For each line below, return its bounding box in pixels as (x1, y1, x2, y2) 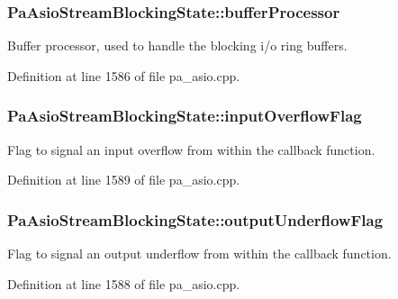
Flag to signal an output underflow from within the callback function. (7, 244, 392, 263)
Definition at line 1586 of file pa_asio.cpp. (7, 66, 240, 85)
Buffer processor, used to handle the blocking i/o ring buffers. (7, 36, 348, 55)
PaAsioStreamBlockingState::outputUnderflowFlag (7, 208, 384, 231)
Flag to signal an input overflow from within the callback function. (7, 140, 375, 159)
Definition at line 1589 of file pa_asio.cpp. (7, 170, 240, 189)
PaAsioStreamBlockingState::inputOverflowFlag (7, 104, 362, 127)
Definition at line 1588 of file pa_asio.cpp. (7, 274, 240, 293)
